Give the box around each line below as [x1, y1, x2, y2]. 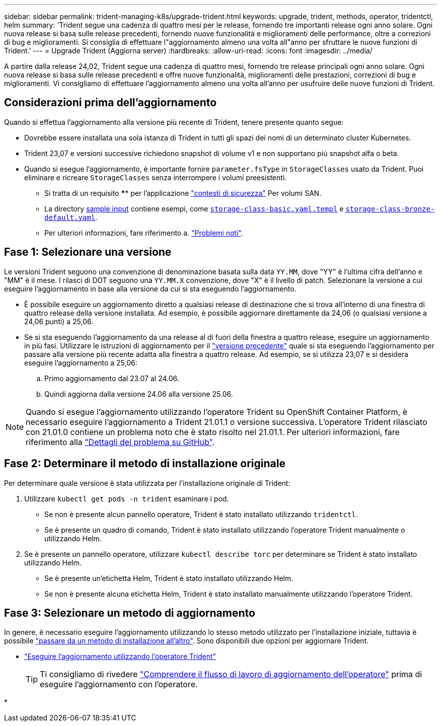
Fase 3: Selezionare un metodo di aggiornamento [4, 606, 255, 619]
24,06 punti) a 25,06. [24, 317, 94, 326]
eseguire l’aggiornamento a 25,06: [24, 358, 137, 367]
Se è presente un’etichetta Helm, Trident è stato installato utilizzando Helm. [44, 573, 293, 583]
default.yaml [44, 213, 96, 222]
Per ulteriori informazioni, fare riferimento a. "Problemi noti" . [44, 228, 243, 237]
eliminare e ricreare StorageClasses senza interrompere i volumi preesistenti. [24, 173, 287, 182]
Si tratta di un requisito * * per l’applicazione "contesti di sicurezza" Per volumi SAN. [44, 188, 322, 197]
